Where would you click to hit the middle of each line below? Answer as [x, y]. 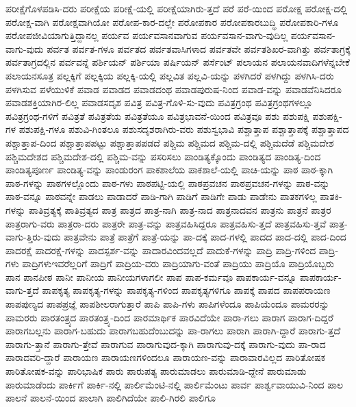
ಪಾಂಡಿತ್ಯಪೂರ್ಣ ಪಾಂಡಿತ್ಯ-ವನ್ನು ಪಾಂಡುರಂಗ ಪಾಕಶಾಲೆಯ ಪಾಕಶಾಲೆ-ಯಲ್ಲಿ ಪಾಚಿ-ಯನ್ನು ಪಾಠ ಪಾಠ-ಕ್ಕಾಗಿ [169, 170]
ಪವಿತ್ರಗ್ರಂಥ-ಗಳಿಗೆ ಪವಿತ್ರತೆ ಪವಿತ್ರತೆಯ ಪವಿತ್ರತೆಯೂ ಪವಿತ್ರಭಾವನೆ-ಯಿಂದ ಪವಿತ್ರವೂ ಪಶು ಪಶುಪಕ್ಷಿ [157, 115]
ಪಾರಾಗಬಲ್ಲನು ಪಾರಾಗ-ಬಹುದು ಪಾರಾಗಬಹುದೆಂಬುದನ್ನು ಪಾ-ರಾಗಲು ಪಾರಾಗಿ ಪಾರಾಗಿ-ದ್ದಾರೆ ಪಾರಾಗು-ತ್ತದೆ [173, 331]
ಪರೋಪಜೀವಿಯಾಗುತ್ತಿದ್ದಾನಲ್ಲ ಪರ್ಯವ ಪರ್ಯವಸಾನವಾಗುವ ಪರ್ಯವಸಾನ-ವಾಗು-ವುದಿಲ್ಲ [147, 35]
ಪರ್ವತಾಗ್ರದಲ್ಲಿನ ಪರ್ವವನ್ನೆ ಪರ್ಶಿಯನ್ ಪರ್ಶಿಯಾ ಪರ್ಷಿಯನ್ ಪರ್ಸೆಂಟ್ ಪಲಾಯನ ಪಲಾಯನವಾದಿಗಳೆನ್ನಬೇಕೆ [178, 62]
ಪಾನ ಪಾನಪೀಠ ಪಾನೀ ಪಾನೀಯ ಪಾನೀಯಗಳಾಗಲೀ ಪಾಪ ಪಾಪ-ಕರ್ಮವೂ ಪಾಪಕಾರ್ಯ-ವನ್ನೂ [151, 276]
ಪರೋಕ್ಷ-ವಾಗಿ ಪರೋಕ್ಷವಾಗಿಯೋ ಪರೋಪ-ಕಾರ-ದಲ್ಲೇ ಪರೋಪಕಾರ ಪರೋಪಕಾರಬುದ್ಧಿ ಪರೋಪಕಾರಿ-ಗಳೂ [172, 22]
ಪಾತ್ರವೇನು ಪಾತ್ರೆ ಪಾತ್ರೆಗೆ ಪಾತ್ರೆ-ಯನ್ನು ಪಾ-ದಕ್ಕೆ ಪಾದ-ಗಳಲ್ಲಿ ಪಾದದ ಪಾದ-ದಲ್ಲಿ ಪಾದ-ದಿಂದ [205, 237]
